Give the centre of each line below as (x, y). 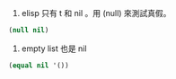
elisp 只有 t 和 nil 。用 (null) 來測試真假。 (96, 13)
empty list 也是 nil (54, 48)
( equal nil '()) (39, 66)
